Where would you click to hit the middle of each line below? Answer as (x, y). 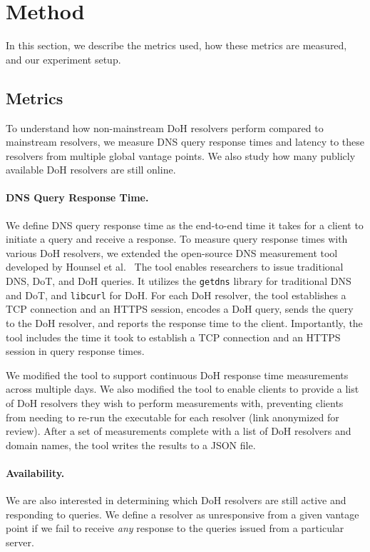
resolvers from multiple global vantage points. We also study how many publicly (181, 155)
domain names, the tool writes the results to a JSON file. (131, 445)
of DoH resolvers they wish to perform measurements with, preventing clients (175, 402)
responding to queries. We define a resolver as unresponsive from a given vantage (183, 514)
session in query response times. (75, 351)
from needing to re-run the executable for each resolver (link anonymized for (173, 417)
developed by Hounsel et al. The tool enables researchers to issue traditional (175, 267)
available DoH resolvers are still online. (91, 170)
